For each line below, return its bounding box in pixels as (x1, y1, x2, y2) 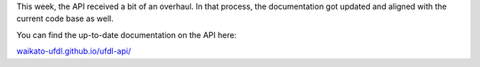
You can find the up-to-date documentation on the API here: (16, 29, 237, 40)
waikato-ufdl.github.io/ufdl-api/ (16, 46, 132, 56)
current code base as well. (16, 13, 115, 24)
